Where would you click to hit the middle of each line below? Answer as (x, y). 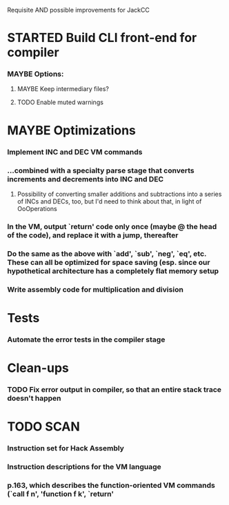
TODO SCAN (44, 427)
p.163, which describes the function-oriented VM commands (111, 485)
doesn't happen (34, 398)
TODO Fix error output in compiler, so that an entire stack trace (114, 389)
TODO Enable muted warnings (60, 102)
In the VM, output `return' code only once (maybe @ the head (112, 226)
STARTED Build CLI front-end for (102, 38)
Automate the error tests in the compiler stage (86, 339)
